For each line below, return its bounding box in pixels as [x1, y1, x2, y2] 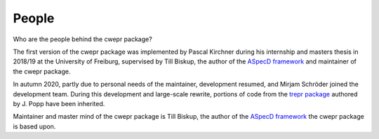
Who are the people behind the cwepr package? [13, 35, 152, 43]
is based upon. [13, 122, 56, 131]
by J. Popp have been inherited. [13, 99, 105, 108]
